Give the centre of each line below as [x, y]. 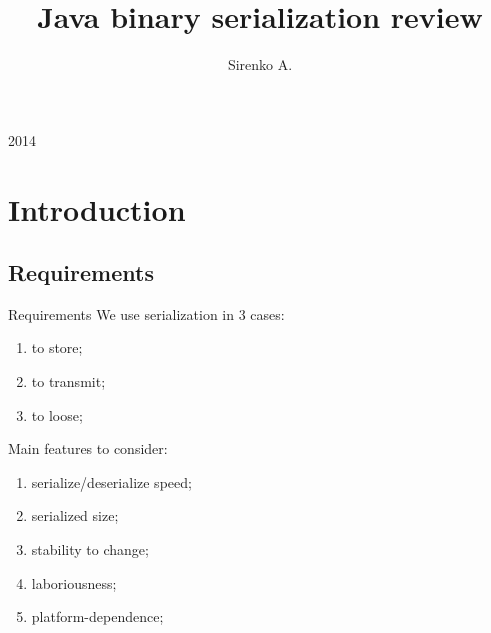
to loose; [57, 414]
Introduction [97, 208]
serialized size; [75, 515]
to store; [57, 347]
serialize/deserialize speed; [111, 481]
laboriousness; [74, 582]
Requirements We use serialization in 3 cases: [146, 313]
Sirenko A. [260, 64]
